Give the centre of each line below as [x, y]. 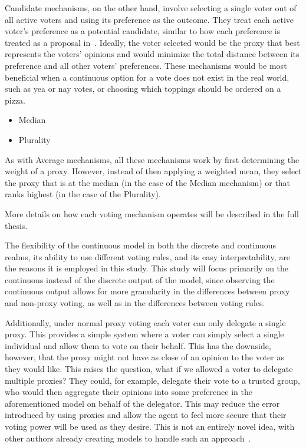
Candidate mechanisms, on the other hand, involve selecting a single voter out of [151, 8]
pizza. [15, 100]
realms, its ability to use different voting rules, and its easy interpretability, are [148, 256]
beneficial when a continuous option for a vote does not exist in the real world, [147, 77]
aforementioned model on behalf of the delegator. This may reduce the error [142, 403]
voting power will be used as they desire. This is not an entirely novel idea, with [150, 426]
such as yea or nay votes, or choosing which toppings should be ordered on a [143, 89]
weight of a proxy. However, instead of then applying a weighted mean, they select [153, 171]
